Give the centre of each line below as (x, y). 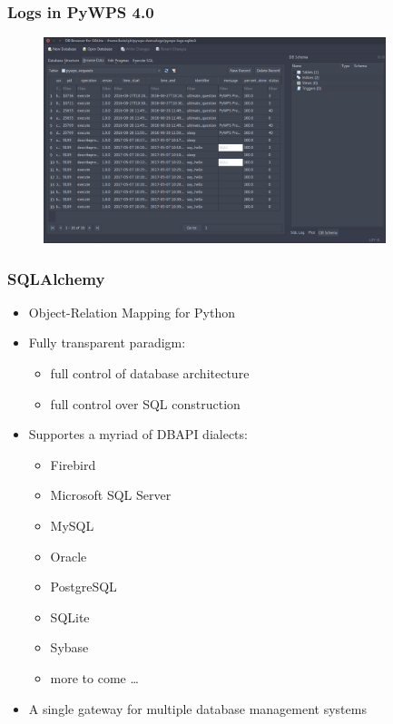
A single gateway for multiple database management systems (197, 708)
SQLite (70, 616)
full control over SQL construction (145, 403)
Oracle (69, 556)
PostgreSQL (84, 587)
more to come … (94, 677)
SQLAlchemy (56, 278)
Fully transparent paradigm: (107, 342)
